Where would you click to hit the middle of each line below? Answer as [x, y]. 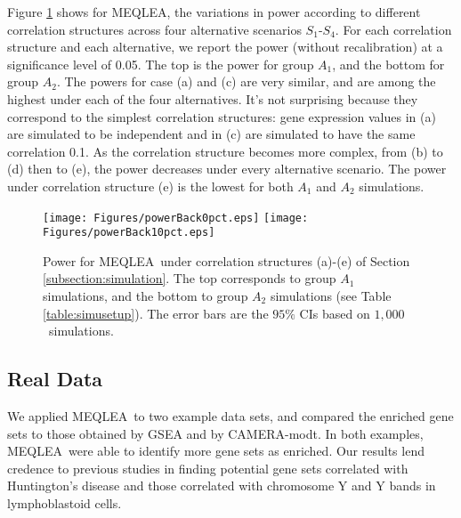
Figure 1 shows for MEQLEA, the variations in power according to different [214, 12]
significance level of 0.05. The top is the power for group [161, 64]
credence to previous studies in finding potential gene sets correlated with [208, 468]
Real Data [55, 379]
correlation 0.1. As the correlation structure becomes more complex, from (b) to [225, 151]
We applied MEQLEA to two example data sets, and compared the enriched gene [230, 416]
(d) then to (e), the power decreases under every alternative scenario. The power [227, 169]
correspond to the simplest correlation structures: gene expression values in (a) [222, 116]
